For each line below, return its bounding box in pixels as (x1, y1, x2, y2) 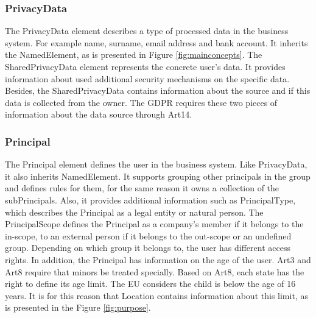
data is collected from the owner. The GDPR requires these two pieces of (5, 96, 278, 108)
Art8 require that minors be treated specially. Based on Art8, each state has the (5, 265, 304, 278)
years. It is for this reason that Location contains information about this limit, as (5, 289, 308, 302)
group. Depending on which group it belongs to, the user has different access (5, 241, 290, 254)
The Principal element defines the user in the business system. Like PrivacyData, (5, 158, 307, 171)
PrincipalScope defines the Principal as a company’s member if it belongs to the (5, 217, 304, 230)
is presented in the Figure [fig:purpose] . (5, 301, 151, 314)
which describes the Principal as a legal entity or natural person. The (5, 205, 264, 218)
